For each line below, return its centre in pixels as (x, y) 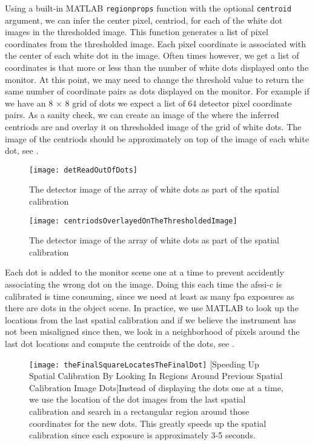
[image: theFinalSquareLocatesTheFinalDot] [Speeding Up (144, 364)
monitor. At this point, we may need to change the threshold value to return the (154, 79)
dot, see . (22, 150)
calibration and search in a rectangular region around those (139, 411)
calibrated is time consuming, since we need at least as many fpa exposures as (150, 296)
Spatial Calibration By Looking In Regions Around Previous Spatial (156, 376)
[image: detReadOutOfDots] (83, 170)
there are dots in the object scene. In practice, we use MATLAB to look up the (152, 308)
